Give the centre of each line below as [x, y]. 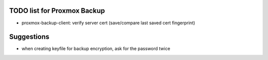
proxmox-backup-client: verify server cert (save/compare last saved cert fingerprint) [108, 23]
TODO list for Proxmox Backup [57, 11]
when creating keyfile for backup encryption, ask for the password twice [96, 49]
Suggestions [29, 37]
